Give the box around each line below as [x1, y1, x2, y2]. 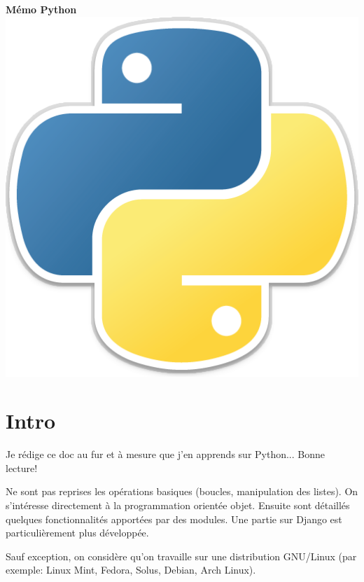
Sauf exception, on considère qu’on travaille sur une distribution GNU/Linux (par [6, 548, 357, 563]
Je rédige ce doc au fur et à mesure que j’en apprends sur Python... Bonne [6, 447, 325, 462]
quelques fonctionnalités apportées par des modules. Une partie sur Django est [6, 511, 342, 526]
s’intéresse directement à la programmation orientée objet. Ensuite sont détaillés [6, 498, 350, 512]
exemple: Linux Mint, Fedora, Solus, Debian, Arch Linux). [6, 562, 256, 577]
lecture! [6, 460, 38, 475]
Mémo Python [6, 2, 77, 16]
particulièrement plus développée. [6, 525, 149, 540]
